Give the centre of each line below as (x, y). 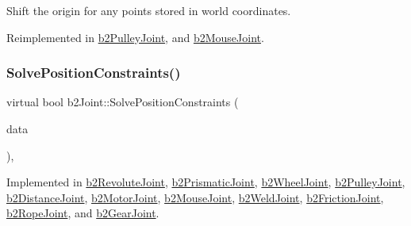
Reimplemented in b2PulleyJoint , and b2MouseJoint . (135, 37)
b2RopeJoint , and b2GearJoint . (83, 213)
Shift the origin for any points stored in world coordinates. (149, 10)
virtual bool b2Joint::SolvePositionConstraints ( (123, 102)
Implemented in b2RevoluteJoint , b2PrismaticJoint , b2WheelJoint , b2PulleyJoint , (206, 182)
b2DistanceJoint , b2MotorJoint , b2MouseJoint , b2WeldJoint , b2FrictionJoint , (195, 197)
